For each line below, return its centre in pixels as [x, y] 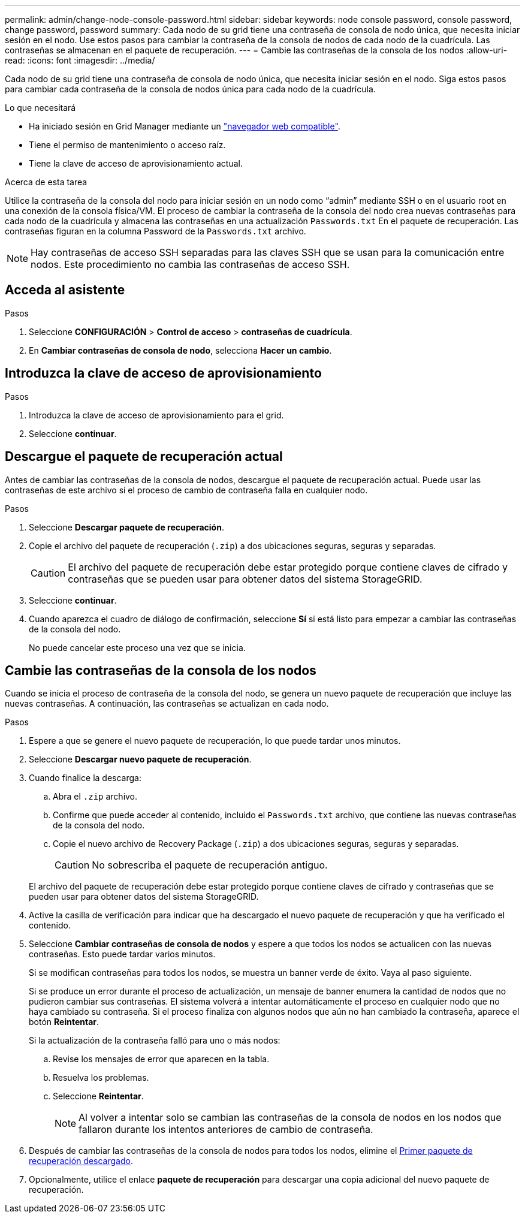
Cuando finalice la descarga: [85, 778]
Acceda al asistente [65, 290]
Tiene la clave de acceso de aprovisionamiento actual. [136, 163]
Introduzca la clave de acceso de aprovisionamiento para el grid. [156, 415]
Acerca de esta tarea [46, 182]
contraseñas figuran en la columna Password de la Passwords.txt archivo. [156, 231]
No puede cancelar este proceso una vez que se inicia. [137, 647]
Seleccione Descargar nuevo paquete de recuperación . [140, 759]
